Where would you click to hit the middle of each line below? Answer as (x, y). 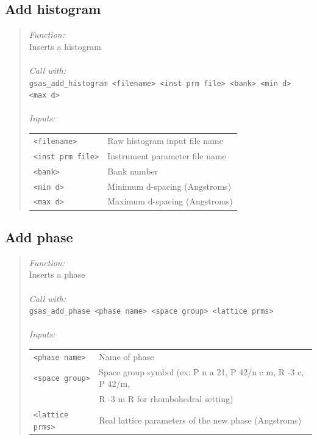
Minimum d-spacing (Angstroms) (169, 186)
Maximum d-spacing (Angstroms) (170, 201)
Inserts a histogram (65, 46)
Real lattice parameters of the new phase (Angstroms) (200, 420)
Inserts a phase (57, 274)
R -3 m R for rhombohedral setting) (166, 399)
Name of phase (126, 356)
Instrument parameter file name (167, 155)
